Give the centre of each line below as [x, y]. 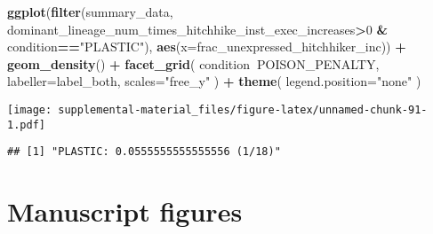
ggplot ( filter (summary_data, [90, 12]
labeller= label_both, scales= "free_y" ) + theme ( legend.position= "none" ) [214, 81]
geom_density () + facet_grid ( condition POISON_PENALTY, [193, 63]
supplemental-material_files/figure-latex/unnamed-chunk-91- [243, 109]
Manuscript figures [125, 211]
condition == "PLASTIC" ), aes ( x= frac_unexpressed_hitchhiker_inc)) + [207, 47]
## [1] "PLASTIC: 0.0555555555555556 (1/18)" [144, 152]
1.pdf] [26, 125]
